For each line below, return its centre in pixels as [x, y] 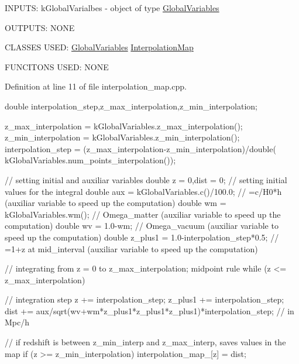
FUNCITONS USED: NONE [57, 66]
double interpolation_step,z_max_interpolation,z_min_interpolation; [131, 106]
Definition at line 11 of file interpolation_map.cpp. [96, 86]
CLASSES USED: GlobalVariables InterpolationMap [99, 47]
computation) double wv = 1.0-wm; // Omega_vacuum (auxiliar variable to [142, 226]
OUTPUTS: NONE [40, 27]
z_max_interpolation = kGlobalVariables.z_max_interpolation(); [124, 126]
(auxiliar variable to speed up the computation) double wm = [116, 203]
